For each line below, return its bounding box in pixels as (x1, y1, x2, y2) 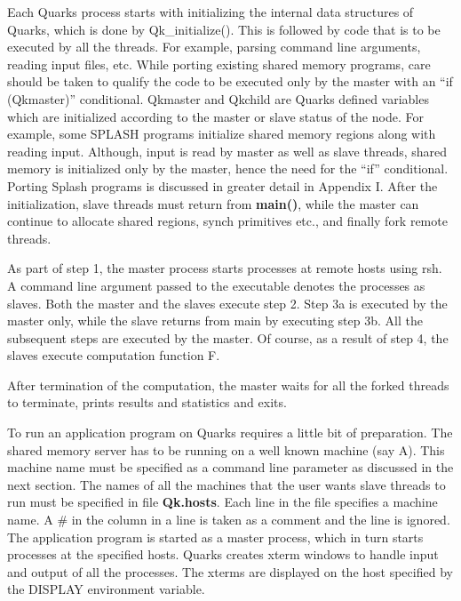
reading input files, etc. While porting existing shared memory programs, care (7, 54, 431, 73)
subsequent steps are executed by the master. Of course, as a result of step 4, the (7, 328, 449, 347)
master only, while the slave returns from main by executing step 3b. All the (7, 311, 423, 330)
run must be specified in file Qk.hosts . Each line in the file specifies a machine (7, 493, 438, 511)
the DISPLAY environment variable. (7, 580, 205, 598)
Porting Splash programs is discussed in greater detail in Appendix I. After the (7, 176, 438, 195)
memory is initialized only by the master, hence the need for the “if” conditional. (7, 159, 449, 178)
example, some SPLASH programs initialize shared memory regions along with (7, 124, 436, 143)
